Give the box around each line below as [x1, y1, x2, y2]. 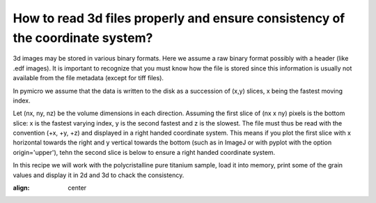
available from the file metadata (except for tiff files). [13, 74, 164, 82]
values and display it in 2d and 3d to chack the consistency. [13, 171, 185, 179]
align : [13, 183, 30, 192]
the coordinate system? [13, 30, 153, 45]
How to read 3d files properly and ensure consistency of [13, 10, 345, 26]
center [68, 183, 87, 192]
